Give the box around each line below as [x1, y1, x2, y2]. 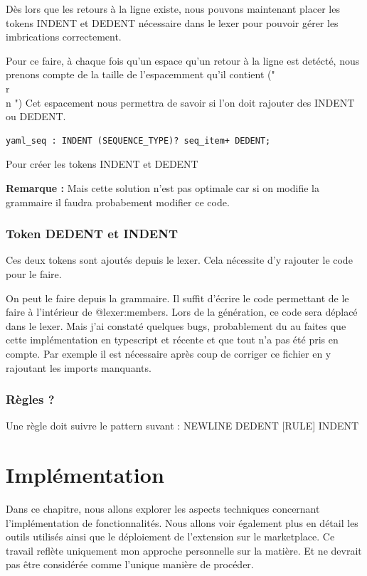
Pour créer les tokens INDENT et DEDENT [6, 156, 198, 171]
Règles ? [6, 390, 55, 408]
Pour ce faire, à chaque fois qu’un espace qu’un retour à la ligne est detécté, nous [6, 53, 360, 68]
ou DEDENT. [6, 109, 66, 124]
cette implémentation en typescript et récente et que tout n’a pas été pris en [6, 332, 339, 347]
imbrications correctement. [6, 29, 122, 44]
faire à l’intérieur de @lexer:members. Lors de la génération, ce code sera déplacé [6, 304, 358, 319]
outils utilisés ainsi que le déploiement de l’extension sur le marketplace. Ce [6, 529, 335, 544]
